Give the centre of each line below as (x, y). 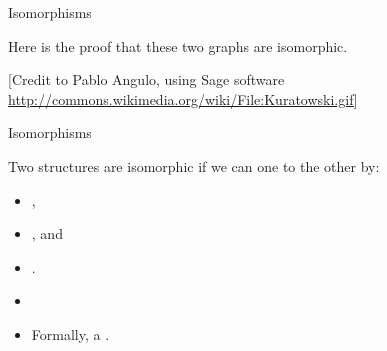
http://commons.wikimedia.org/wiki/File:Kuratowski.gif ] (183, 98)
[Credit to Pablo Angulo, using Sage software (146, 79)
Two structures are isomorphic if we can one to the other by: (194, 165)
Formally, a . (70, 333)
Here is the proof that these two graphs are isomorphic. (178, 45)
